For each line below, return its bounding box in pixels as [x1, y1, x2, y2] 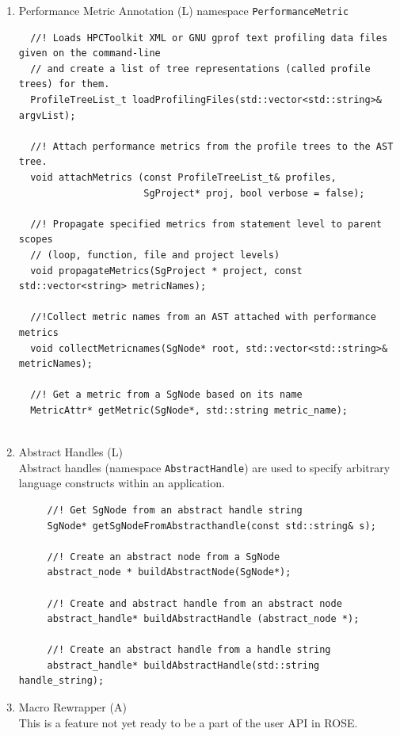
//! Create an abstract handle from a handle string [47, 644, 331, 656]
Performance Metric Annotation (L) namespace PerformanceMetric [18, 2, 349, 18]
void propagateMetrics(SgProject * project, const [30, 265, 303, 276]
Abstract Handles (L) [18, 444, 123, 460]
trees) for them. [18, 78, 110, 90]
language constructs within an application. [18, 475, 225, 491]
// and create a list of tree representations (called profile [30, 63, 371, 74]
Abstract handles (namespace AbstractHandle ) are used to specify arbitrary [18, 459, 390, 475]
